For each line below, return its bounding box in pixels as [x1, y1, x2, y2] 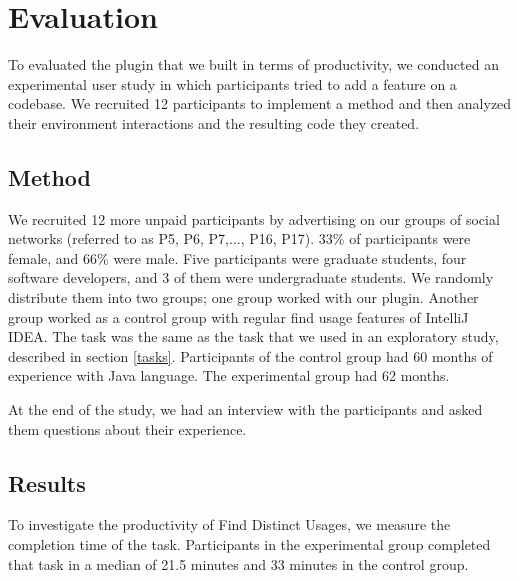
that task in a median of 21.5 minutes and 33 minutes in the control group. [8, 553, 469, 574]
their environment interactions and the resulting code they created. [8, 112, 420, 133]
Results [8, 467, 86, 498]
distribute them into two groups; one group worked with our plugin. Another [8, 287, 479, 308]
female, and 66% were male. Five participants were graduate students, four [8, 247, 467, 268]
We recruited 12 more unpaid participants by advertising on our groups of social [8, 208, 500, 229]
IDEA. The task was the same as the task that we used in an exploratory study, [8, 326, 499, 347]
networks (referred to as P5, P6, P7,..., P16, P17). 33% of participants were [8, 228, 471, 249]
